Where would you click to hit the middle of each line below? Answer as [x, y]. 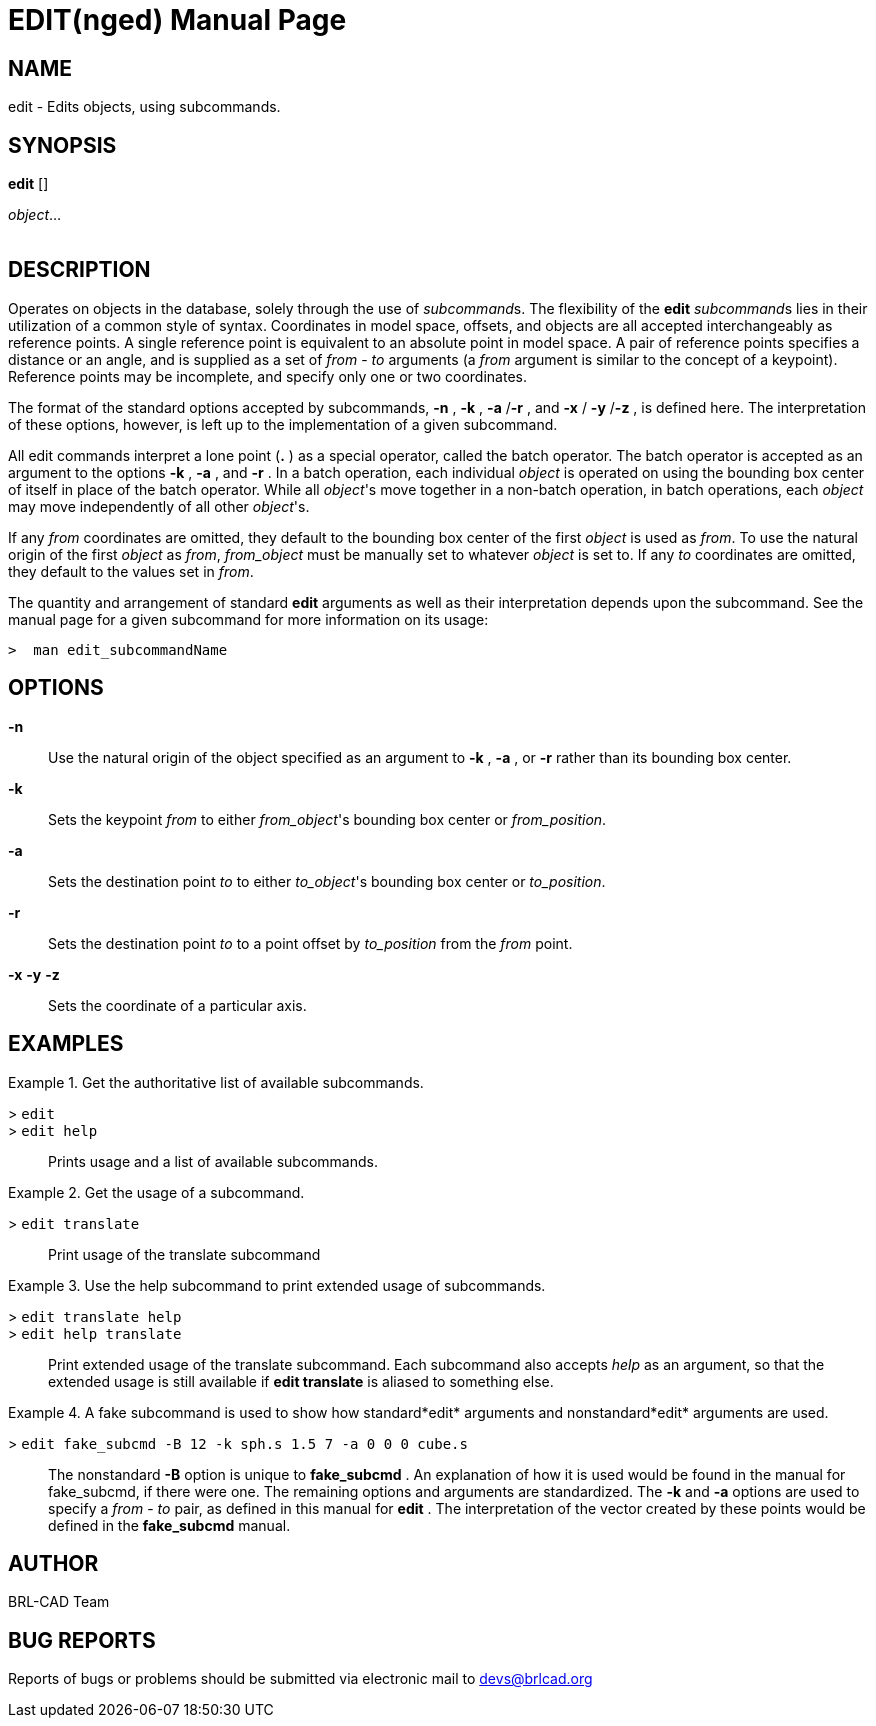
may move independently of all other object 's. [159, 506]
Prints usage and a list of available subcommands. [213, 1161]
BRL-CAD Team [59, 1602]
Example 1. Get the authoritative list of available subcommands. [216, 1082]
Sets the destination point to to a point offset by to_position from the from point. [310, 943]
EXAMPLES [66, 1044]
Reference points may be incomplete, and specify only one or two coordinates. [267, 376]
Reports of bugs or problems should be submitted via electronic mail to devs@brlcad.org [300, 1679]
